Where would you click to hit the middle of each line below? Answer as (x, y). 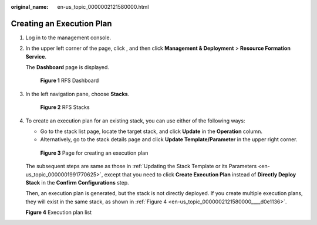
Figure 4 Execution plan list (59, 212)
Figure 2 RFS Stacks (65, 107)
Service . (36, 56)
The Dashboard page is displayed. (68, 67)
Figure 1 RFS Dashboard (70, 81)
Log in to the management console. (68, 37)
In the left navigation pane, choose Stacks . (77, 94)
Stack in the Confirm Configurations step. (77, 182)
